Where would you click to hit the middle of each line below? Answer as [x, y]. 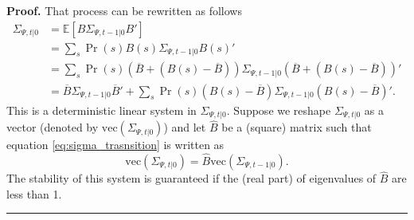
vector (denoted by [53, 127]
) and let [185, 127]
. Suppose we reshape [279, 110]
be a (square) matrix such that [297, 127]
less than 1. [34, 193]
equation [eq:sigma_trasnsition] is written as [115, 145]
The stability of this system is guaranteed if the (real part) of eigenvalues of [191, 178]
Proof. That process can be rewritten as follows [124, 10]
